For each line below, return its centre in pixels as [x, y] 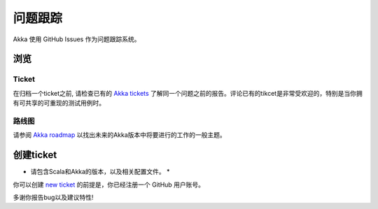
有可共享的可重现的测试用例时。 [59, 103]
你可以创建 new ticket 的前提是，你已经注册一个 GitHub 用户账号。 [109, 185]
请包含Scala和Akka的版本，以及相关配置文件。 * [100, 172]
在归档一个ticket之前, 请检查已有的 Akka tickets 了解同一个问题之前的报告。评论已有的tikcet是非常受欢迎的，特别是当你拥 [188, 93]
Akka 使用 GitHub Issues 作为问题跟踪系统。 [77, 39]
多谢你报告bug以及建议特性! [53, 197]
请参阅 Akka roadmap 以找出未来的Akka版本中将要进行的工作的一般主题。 [120, 135]
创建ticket [35, 155]
